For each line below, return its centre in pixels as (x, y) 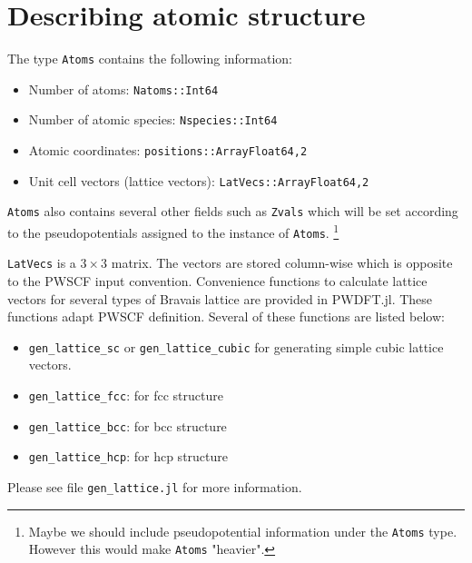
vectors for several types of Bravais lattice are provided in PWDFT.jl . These (220, 298)
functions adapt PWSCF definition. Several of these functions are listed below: (226, 316)
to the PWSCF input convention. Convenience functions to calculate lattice (217, 281)
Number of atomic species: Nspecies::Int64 (153, 119)
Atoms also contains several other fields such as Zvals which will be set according (233, 211)
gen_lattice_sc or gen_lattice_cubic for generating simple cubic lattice (236, 346)
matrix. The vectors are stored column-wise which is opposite (282, 263)
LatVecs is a (42, 263)
